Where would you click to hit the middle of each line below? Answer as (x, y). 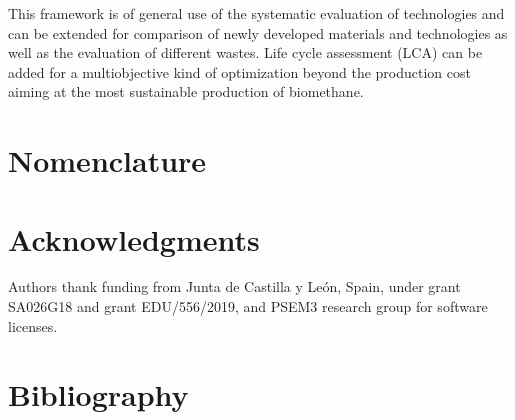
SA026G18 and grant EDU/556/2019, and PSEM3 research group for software (248, 306)
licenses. (33, 325)
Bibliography (98, 394)
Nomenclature (107, 160)
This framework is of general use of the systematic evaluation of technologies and (256, 13)
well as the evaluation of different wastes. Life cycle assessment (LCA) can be (245, 52)
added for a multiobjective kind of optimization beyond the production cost (239, 71)
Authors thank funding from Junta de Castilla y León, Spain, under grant (234, 286)
